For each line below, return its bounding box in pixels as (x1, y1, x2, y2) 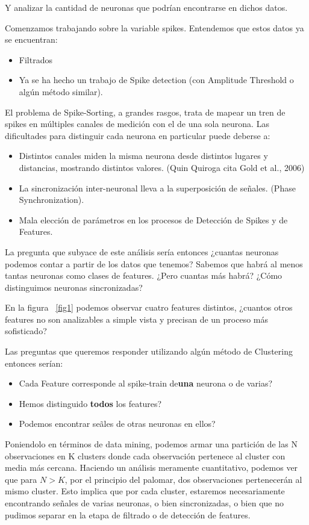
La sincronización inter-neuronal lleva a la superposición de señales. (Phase (19, 181, 296, 194)
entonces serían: (5, 356, 63, 369)
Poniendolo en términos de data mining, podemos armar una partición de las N (5, 438, 298, 450)
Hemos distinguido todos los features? (19, 397, 162, 409)
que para (5, 473, 37, 485)
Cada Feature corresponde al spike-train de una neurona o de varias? (19, 377, 273, 390)
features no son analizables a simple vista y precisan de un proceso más (5, 312, 269, 325)
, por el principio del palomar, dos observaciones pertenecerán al (64, 473, 302, 485)
